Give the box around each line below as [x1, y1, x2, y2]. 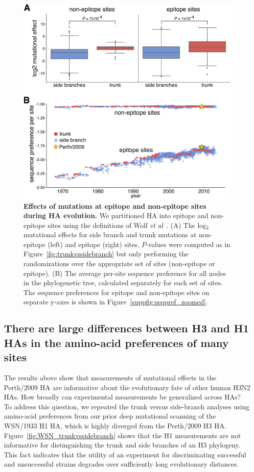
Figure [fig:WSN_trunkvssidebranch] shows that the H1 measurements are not [4, 430, 241, 440]
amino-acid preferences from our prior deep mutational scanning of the [4, 411, 216, 421]
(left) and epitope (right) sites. [47, 239, 139, 249]
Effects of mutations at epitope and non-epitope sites [23, 200, 207, 211]
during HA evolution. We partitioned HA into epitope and [23, 210, 208, 221]
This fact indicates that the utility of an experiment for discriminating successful [4, 449, 246, 459]
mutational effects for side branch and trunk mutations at [23, 229, 197, 240]
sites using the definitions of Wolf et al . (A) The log [47, 220, 207, 230]
